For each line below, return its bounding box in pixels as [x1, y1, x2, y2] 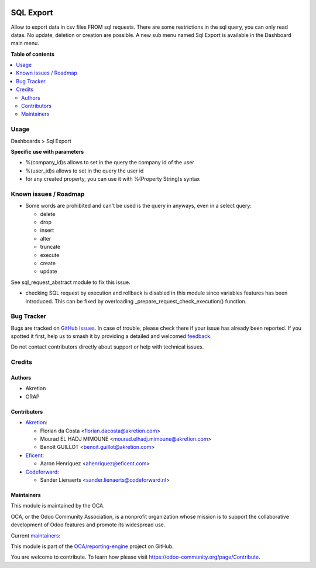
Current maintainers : [11, 532, 61, 539]
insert [40, 226, 54, 234]
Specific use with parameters [11, 148, 84, 155]
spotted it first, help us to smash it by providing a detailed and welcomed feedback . [11, 333, 212, 340]
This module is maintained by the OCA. [11, 502, 105, 509]
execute [40, 251, 60, 258]
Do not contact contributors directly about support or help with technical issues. [11, 343, 204, 350]
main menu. [11, 40, 39, 47]
